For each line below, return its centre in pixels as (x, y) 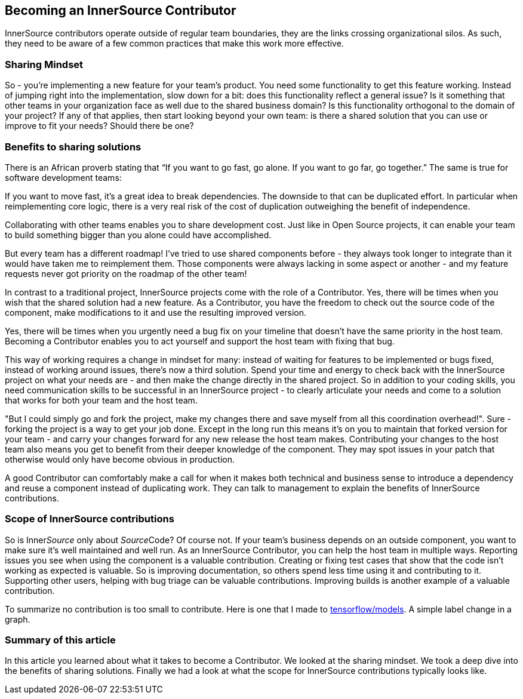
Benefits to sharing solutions (73, 147)
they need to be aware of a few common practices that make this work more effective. (174, 44)
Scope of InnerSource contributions (90, 519)
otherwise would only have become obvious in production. (120, 459)
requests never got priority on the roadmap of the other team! (126, 273)
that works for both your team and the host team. (101, 400)
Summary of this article (60, 640)
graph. (18, 619)
